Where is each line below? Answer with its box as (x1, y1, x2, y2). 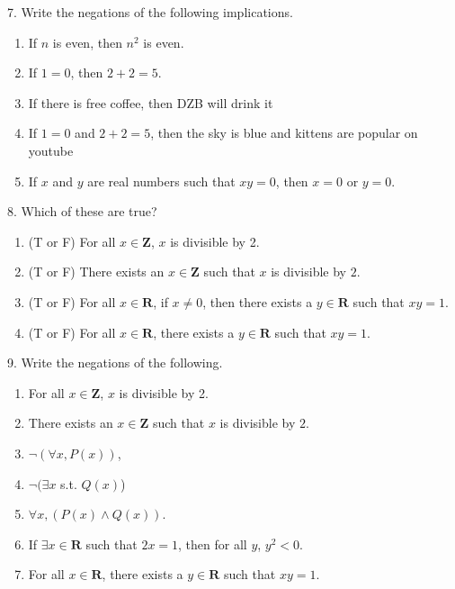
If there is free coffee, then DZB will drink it (28, 93, 273, 112)
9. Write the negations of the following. (7, 353, 223, 372)
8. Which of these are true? (7, 202, 157, 221)
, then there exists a (202, 292, 313, 311)
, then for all (178, 534, 247, 553)
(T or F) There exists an (28, 262, 165, 281)
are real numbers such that (87, 171, 236, 190)
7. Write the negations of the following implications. (7, 3, 293, 21)
